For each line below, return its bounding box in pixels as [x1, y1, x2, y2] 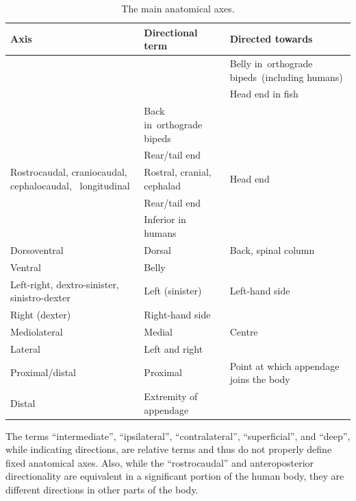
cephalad [144, 178, 181, 192]
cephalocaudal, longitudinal [10, 178, 130, 192]
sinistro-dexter [10, 290, 71, 305]
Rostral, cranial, [144, 165, 212, 179]
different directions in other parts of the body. [5, 482, 199, 497]
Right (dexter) [10, 307, 71, 322]
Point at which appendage [229, 358, 340, 373]
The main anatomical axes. [121, 1, 235, 15]
